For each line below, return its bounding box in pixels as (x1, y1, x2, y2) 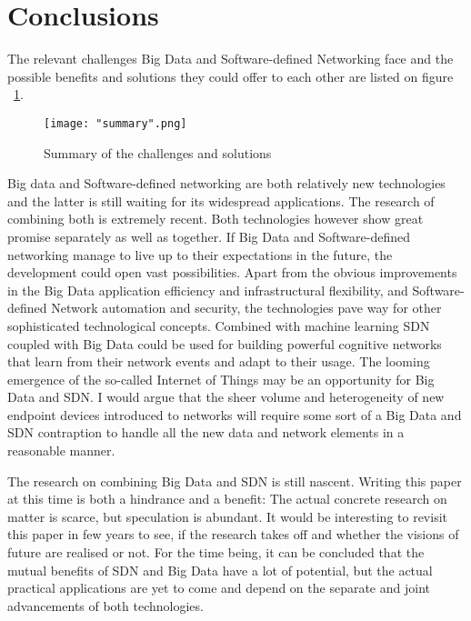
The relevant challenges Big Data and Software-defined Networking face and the (7, 49, 454, 68)
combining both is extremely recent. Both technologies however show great (7, 209, 424, 228)
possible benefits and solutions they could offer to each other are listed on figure (7, 66, 454, 85)
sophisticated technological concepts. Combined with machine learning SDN (7, 316, 430, 335)
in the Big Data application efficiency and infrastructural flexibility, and (7, 280, 408, 299)
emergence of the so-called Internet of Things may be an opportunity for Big (7, 369, 435, 388)
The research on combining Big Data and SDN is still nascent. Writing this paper (7, 471, 462, 490)
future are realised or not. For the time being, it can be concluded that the (7, 543, 425, 562)
